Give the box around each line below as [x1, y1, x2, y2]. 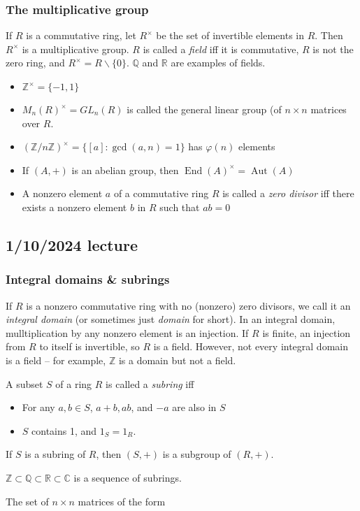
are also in [172, 400, 217, 415]
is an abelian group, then [71, 162, 179, 177]
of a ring [55, 376, 92, 391]
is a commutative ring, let [26, 28, 136, 43]
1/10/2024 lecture [6, 233, 138, 255]
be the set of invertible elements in [156, 28, 304, 43]
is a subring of [24, 447, 86, 461]
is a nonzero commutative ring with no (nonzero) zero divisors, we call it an [26, 298, 351, 312]
